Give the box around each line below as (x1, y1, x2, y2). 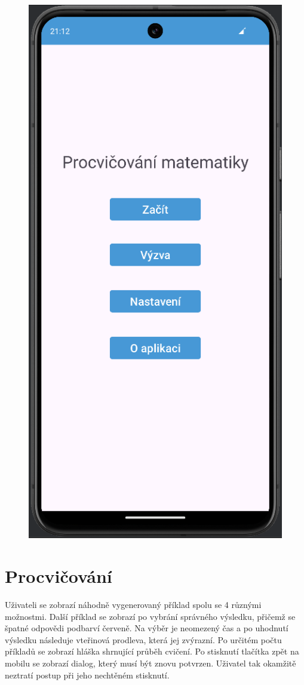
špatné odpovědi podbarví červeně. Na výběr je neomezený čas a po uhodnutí (5, 622, 288, 634)
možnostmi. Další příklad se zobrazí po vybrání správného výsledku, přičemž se (5, 610, 296, 622)
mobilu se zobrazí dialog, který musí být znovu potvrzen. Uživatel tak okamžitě (5, 656, 296, 669)
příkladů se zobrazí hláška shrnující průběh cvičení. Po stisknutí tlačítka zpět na (5, 645, 299, 658)
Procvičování (5, 564, 112, 588)
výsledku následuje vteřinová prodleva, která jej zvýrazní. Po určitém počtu (5, 633, 282, 646)
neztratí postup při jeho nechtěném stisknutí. (5, 668, 170, 681)
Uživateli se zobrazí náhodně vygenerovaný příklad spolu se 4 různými (5, 598, 262, 610)
